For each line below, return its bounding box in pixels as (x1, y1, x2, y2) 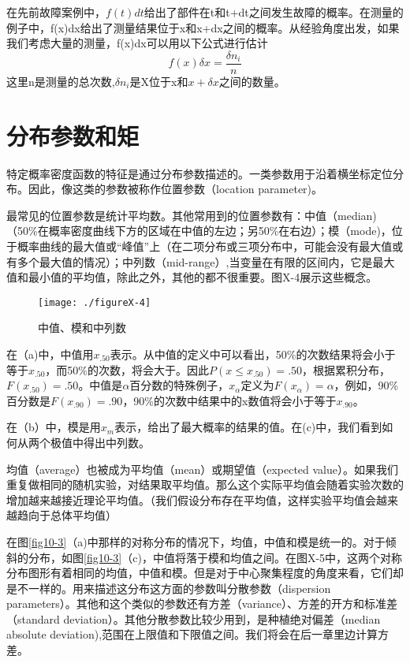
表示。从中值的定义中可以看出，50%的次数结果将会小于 (110, 345, 396, 362)
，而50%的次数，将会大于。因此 (45, 361, 209, 378)
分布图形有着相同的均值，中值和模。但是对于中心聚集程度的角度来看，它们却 (6, 564, 404, 581)
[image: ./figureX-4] (38, 296, 151, 308)
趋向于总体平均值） (17, 507, 117, 523)
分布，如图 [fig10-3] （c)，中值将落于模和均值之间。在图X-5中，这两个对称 (28, 549, 403, 565)
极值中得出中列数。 (50, 434, 150, 450)
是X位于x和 (129, 73, 188, 89)
